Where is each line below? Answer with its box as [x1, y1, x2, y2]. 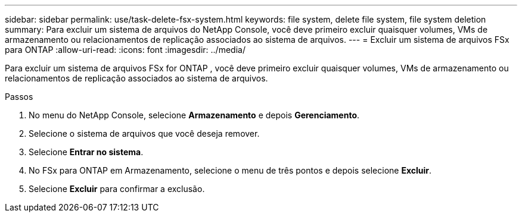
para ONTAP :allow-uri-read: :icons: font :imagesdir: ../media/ [5, 45, 246, 55]
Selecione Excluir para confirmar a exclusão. [29, 184, 205, 194]
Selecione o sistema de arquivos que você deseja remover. [29, 128, 260, 139]
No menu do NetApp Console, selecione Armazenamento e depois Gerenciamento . [29, 110, 360, 120]
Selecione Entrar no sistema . [29, 147, 144, 157]
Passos [5, 92, 33, 102]
